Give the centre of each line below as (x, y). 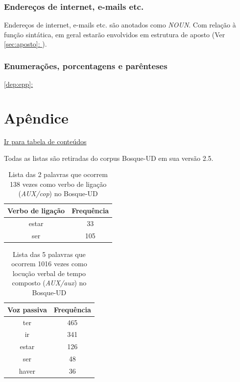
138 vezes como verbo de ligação (58, 184)
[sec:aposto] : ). (25, 44)
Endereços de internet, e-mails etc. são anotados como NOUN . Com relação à (120, 25)
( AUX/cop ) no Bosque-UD (58, 193)
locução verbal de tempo (49, 273)
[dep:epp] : (19, 84)
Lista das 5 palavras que (49, 254)
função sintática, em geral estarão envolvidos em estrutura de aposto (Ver (115, 34)
